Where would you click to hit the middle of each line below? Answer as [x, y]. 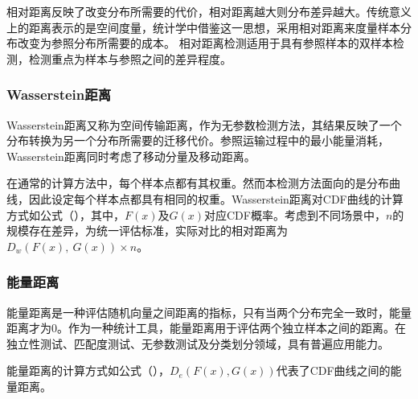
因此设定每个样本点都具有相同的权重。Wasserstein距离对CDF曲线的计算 [216, 198]
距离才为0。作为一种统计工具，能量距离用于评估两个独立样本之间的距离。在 [206, 328]
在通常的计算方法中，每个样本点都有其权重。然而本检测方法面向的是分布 [198, 183]
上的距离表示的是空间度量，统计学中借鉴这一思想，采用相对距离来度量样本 [203, 27]
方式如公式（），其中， [66, 214]
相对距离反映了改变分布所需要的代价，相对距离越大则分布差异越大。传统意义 [209, 11]
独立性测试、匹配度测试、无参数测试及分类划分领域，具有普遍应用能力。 [198, 343]
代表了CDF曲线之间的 [333, 370]
